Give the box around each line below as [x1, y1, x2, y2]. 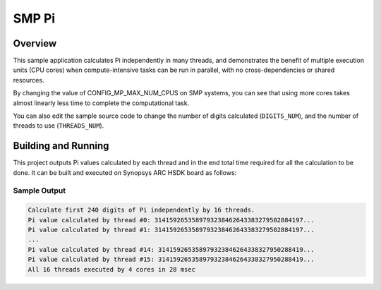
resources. [13, 75, 44, 84]
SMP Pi [13, 11, 56, 26]
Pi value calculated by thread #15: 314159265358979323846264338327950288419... [28, 255, 315, 264]
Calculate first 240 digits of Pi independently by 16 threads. [28, 206, 255, 215]
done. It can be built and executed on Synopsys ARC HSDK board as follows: [13, 168, 237, 176]
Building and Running [13, 140, 109, 152]
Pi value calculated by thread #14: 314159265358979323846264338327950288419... [28, 246, 315, 253]
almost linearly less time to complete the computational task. [13, 99, 190, 107]
